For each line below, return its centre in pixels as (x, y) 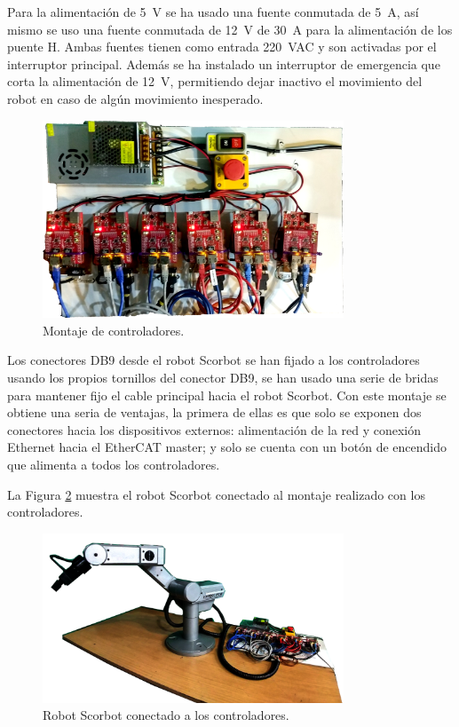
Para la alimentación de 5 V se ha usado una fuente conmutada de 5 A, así (213, 12)
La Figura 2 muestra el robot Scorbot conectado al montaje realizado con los (216, 494)
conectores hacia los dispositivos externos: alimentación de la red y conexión (214, 429)
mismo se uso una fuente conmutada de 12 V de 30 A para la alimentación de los (230, 29)
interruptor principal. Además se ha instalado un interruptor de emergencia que (224, 63)
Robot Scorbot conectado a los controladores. (166, 715)
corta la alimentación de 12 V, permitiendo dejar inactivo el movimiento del (215, 81)
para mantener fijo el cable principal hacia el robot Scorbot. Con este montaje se (227, 395)
